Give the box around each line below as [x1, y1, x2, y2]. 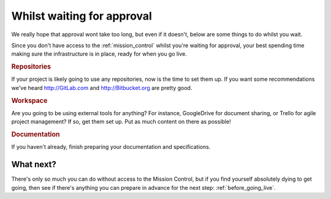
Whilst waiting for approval [11, 9, 153, 23]
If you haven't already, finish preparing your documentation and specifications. [11, 143, 211, 151]
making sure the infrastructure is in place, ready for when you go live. [11, 50, 187, 58]
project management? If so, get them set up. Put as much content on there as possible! [11, 118, 231, 126]
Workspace [11, 96, 48, 105]
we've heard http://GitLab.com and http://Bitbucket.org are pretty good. [11, 84, 192, 91]
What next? [11, 159, 56, 170]
